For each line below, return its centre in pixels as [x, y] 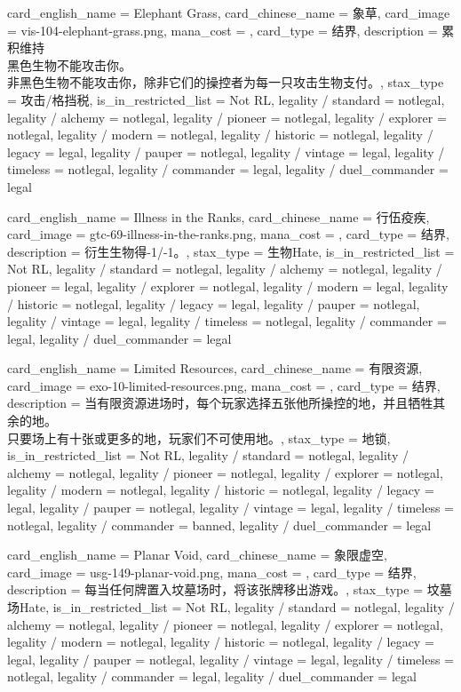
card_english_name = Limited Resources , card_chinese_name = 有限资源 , [215, 368]
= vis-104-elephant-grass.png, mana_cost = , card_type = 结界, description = [223, 30]
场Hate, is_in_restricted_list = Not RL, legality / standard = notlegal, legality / [231, 607]
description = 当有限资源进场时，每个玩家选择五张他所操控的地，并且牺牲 [220, 403]
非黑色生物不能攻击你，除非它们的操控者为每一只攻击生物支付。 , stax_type [226, 82]
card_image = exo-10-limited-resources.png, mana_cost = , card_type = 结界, [224, 385]
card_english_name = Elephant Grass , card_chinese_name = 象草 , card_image [229, 12]
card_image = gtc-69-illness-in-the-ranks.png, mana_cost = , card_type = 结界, [228, 234]
